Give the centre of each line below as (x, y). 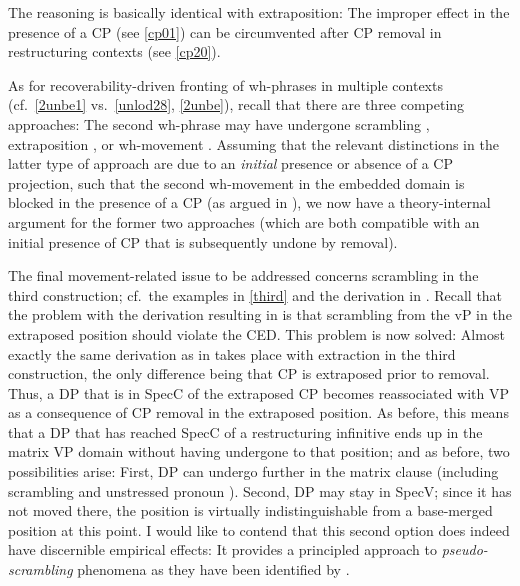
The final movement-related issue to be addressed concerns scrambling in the (243, 275)
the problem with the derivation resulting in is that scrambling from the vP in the (260, 314)
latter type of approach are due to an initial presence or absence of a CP (231, 163)
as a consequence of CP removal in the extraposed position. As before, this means (258, 412)
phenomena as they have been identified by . (213, 569)
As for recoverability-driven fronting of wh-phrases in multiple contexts (225, 84)
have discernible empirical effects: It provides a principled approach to (222, 549)
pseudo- (464, 549)
